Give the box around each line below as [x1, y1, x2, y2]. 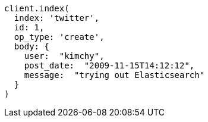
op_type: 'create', [14, 32, 105, 42]
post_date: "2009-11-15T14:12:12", [24, 61, 195, 70]
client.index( [4, 4, 70, 13]
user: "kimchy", [24, 51, 105, 61]
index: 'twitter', [14, 13, 100, 23]
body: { [14, 42, 49, 51]
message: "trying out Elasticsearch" [24, 70, 205, 80]
